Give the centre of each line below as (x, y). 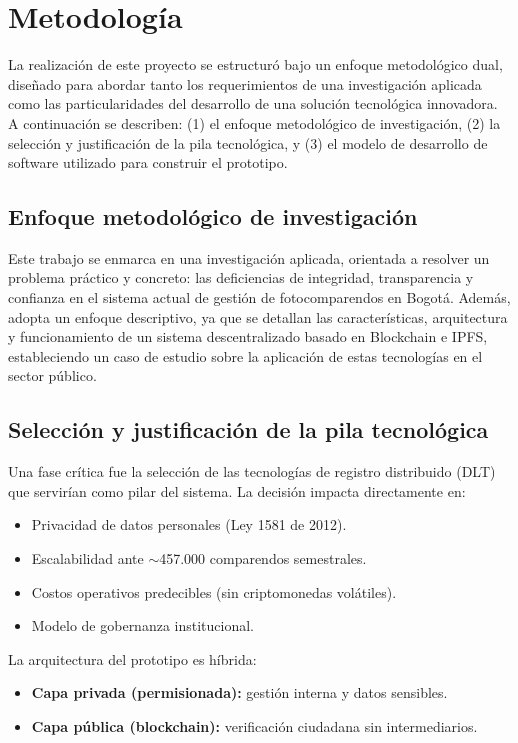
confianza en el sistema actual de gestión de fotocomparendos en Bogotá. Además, (259, 297)
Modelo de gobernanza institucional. (143, 625)
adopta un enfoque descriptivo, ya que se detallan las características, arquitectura (258, 316)
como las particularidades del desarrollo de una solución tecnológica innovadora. (253, 103)
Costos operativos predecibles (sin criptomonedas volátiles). (214, 591)
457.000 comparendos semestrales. (263, 558)
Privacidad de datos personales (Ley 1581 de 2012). (189, 524)
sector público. (52, 375)
